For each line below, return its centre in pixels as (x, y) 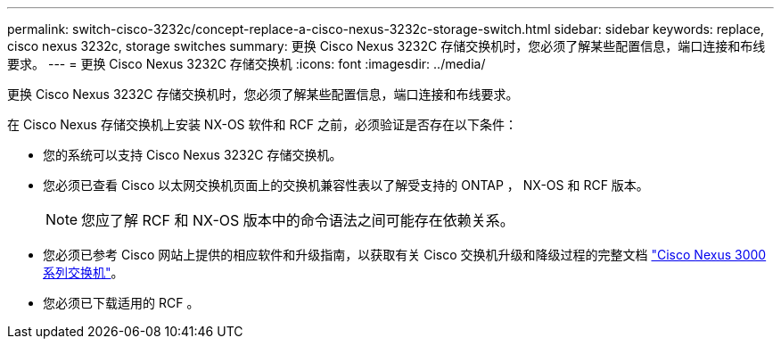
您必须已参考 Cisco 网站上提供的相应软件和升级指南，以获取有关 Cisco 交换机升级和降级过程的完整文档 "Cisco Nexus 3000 (405, 255)
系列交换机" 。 (83, 272)
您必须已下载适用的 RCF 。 (121, 303)
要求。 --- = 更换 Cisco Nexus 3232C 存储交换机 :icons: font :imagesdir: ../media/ (247, 64)
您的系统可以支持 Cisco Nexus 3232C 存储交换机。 (193, 155)
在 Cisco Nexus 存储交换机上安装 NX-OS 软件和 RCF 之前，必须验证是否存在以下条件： (262, 124)
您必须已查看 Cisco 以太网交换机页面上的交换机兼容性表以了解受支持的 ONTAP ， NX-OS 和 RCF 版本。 (346, 185)
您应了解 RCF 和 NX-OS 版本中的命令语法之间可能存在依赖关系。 (298, 220)
